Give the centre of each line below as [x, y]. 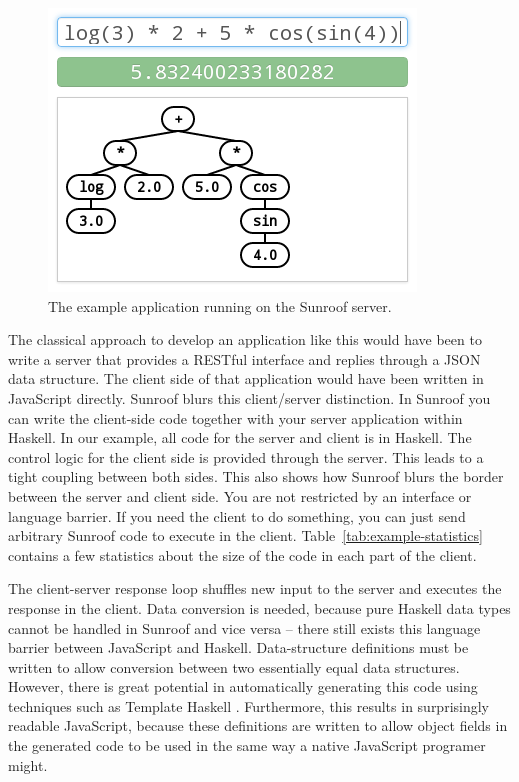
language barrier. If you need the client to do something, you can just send [237, 515]
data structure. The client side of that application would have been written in [246, 378]
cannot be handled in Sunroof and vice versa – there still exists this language [244, 627]
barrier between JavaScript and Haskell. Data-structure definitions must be [238, 647]
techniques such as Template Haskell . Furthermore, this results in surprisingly [249, 705]
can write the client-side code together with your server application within [235, 417]
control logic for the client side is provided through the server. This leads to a [246, 456]
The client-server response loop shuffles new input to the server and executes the [255, 588]
